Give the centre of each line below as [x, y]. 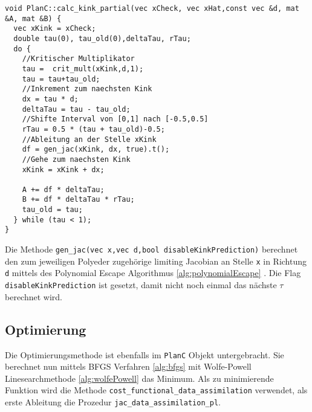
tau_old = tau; [52, 210]
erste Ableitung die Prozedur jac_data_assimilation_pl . [113, 402]
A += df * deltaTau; [63, 189]
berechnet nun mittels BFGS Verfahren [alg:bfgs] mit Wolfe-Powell [128, 366]
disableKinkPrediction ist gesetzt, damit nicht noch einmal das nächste [141, 285]
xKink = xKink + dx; [63, 169]
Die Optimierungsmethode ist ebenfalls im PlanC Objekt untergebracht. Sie [145, 354]
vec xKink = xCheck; [55, 29]
